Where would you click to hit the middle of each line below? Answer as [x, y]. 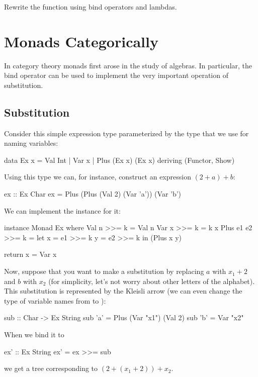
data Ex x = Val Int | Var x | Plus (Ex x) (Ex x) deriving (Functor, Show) [119, 160]
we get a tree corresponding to [51, 368]
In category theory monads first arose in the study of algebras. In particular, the [128, 65]
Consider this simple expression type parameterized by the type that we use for [126, 133]
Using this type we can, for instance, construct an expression [98, 177]
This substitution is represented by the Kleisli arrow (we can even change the [123, 291]
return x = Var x [30, 254]
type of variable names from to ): [55, 300]
